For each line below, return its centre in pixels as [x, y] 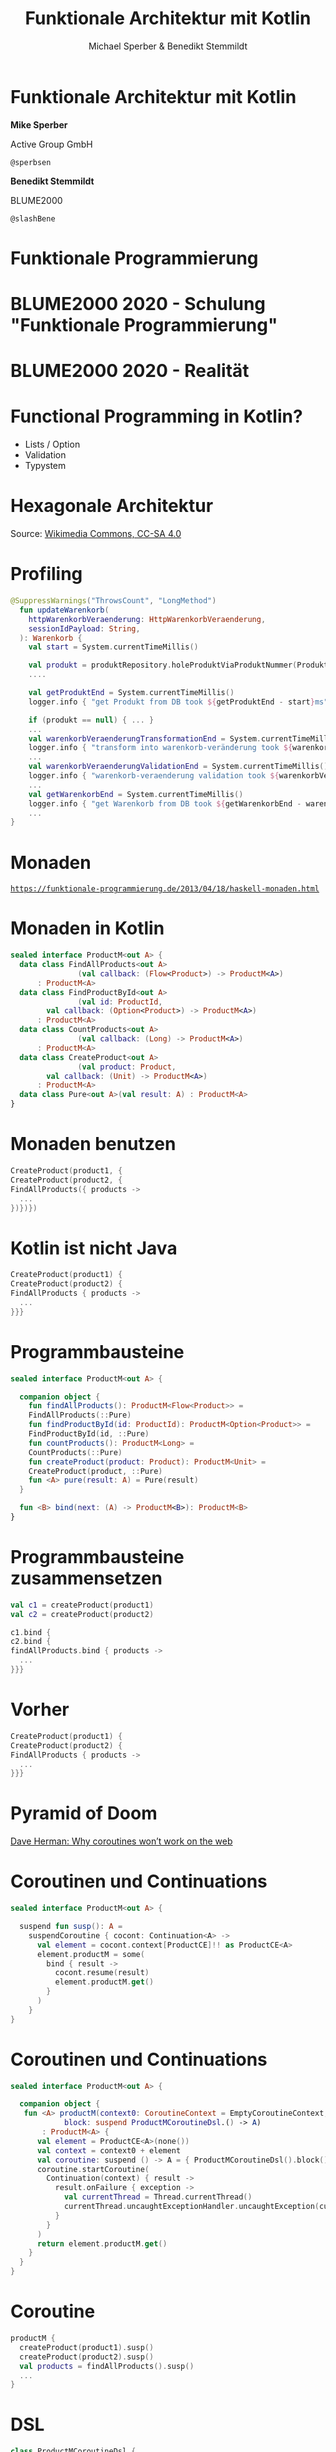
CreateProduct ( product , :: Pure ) [95, 1471]
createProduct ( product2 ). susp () [87, 2357]
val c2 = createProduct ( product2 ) [82, 1614]
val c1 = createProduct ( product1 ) [82, 1605]
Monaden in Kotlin [87, 928]
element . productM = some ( [90, 1954]
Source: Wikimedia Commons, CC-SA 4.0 [96, 534]
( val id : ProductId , [120, 1002]
